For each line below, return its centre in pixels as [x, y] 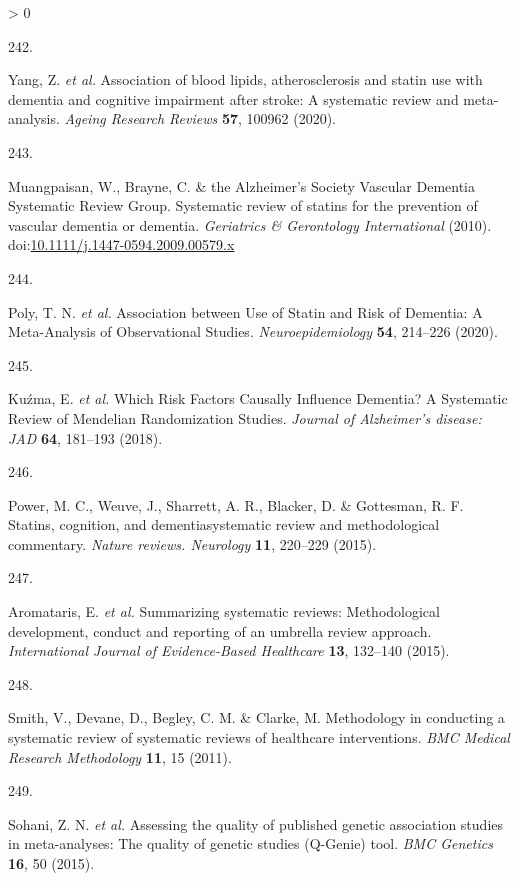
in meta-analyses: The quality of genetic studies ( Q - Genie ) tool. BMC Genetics [250, 843]
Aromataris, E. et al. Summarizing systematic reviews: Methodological [224, 611]
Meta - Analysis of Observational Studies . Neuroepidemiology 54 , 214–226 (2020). [253, 331]
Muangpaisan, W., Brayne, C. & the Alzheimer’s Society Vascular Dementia [242, 185]
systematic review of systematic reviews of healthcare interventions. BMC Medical [259, 737]
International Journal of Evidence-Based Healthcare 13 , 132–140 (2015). [229, 650]
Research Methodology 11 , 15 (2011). [120, 756]
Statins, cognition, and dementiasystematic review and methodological [224, 524]
